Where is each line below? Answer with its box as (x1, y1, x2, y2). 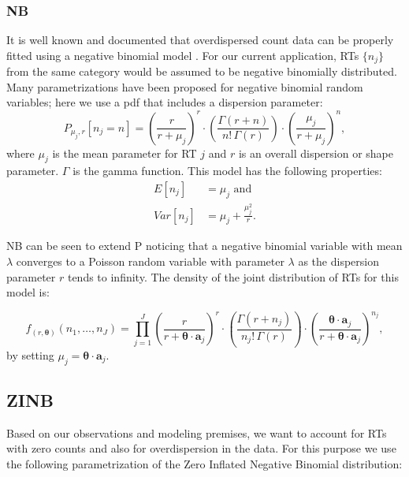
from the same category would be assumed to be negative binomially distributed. (6, 63, 397, 80)
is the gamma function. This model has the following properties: (73, 162, 382, 179)
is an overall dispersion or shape (238, 144, 393, 161)
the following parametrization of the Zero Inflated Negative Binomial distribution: (6, 455, 403, 471)
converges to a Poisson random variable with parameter (16, 253, 284, 269)
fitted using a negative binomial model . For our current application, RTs (6, 47, 359, 63)
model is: (6, 284, 50, 300)
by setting (6, 346, 54, 363)
